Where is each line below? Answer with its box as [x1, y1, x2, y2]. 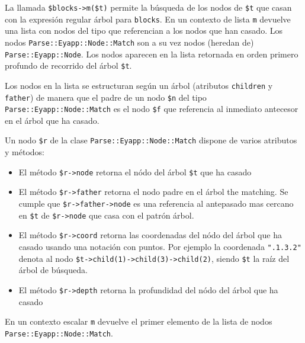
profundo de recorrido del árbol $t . [5, 59, 132, 72]
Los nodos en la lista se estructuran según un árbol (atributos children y [5, 79, 273, 91]
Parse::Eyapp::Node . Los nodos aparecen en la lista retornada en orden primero [5, 47, 298, 60]
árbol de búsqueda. [18, 264, 88, 276]
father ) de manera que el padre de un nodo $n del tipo [5, 91, 207, 103]
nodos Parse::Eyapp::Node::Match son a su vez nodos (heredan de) [5, 36, 254, 48]
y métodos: [5, 146, 44, 158]
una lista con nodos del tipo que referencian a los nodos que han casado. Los [5, 24, 282, 37]
